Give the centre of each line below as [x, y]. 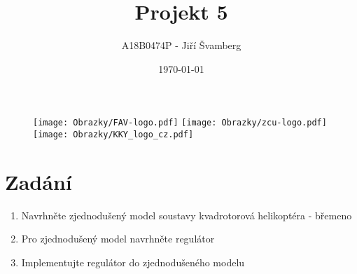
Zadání [38, 181]
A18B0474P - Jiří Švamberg [181, 45]
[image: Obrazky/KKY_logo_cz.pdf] [113, 134]
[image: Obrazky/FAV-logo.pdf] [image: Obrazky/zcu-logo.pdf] [180, 123]
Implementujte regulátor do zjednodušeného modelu [133, 262]
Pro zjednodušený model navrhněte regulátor [118, 239]
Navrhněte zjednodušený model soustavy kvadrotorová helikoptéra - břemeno [187, 215]
